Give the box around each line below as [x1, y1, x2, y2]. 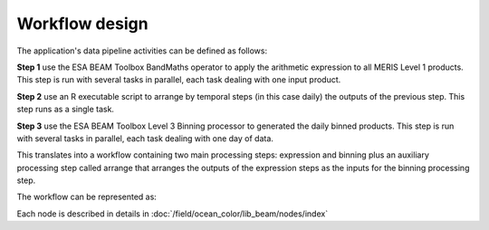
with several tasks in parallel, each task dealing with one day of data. [16, 132, 273, 144]
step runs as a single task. [16, 104, 115, 115]
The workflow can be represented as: [16, 191, 158, 203]
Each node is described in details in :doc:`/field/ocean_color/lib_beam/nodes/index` [16, 208, 329, 219]
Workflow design [16, 14, 149, 34]
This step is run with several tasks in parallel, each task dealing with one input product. [16, 74, 341, 85]
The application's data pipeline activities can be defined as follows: [16, 45, 267, 56]
